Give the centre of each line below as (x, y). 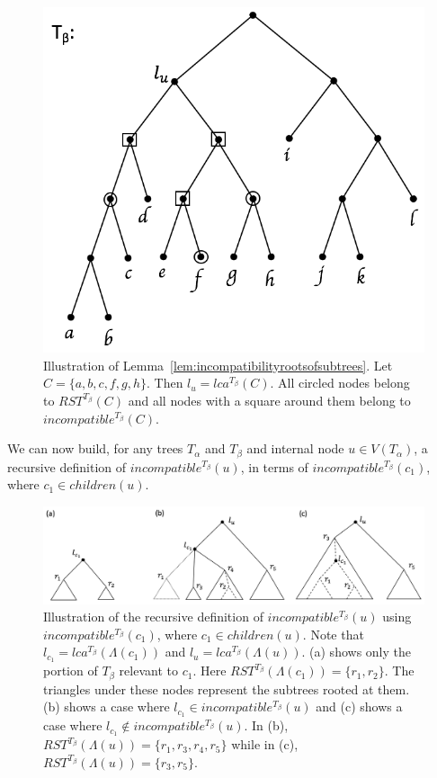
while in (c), (265, 744)
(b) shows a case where (107, 706)
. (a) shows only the (356, 652)
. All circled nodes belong (340, 383)
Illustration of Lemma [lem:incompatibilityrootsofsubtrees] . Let (218, 365)
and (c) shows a (359, 706)
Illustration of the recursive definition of (153, 617)
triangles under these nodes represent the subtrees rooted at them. (227, 689)
